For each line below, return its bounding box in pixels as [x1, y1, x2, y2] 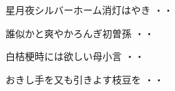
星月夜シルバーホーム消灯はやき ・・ [6, 3, 174, 17]
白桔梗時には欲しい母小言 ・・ [6, 49, 145, 63]
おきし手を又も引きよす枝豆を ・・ [6, 72, 164, 86]
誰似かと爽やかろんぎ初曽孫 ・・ [6, 26, 154, 40]
